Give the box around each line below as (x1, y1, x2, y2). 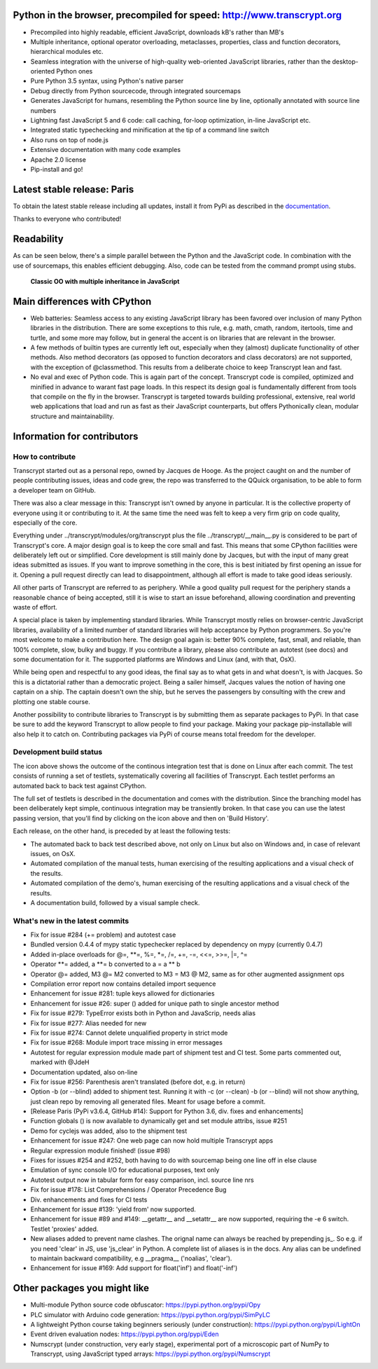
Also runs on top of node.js (30, 135, 108, 144)
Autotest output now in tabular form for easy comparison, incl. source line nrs (30, 1176, 255, 1184)
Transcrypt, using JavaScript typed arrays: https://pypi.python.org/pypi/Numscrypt (30, 1349, 271, 1358)
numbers (30, 106, 57, 115)
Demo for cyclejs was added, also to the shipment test (30, 1127, 188, 1135)
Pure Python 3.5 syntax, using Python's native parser (30, 77, 184, 85)
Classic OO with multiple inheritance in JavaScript (30, 277, 180, 285)
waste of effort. (13, 603, 57, 612)
